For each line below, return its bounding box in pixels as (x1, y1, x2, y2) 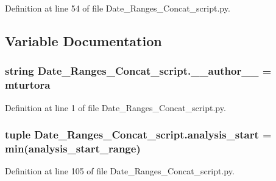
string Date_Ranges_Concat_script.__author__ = (5, 63, 272, 78)
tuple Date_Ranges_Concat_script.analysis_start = (5, 127, 272, 142)
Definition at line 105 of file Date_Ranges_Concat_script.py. (5, 165, 235, 177)
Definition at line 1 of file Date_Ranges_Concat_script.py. (5, 101, 226, 114)
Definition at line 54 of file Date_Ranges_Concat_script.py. (5, 2, 230, 14)
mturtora (5, 77, 51, 92)
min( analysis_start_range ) (5, 140, 141, 155)
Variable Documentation (5, 31, 162, 50)
